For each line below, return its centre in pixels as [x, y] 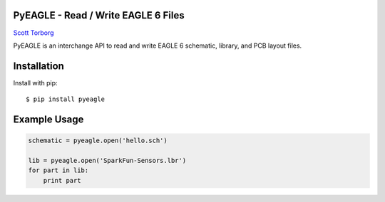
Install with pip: [35, 83]
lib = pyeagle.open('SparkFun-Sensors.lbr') [107, 160]
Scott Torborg [34, 33]
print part [62, 180]
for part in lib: [58, 170]
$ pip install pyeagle [66, 99]
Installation [38, 66]
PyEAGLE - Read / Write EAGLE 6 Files [99, 15]
